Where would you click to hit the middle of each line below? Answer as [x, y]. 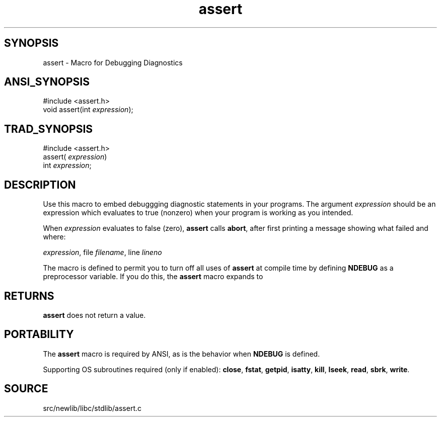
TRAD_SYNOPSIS [49, 129]
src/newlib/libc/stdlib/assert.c [92, 408]
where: [54, 237]
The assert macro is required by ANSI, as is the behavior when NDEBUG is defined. [181, 354]
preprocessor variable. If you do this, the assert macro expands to [153, 277]
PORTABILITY [39, 334]
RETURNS [29, 296]
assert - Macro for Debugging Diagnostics [113, 62]
